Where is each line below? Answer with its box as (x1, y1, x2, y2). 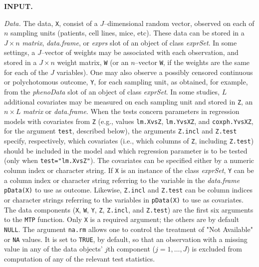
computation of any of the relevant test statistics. (4, 253, 155, 263)
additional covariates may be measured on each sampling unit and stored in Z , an (4, 96, 253, 106)
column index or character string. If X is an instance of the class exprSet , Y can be (4, 165, 254, 175)
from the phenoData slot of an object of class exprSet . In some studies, (4, 86, 220, 96)
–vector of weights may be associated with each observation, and (41, 47, 239, 57)
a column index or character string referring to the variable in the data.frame (4, 174, 240, 185)
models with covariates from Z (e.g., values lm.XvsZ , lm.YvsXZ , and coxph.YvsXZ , (4, 115, 254, 126)
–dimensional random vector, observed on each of (104, 17, 255, 28)
